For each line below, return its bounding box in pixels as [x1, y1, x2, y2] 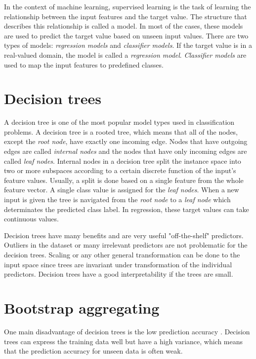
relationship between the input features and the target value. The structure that [4, 11, 247, 21]
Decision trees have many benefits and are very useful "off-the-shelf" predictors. [4, 230, 244, 240]
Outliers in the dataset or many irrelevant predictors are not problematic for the [4, 240, 248, 250]
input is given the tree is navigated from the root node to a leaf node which [4, 194, 231, 205]
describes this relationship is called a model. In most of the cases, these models [4, 21, 243, 31]
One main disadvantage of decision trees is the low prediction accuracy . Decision [4, 326, 250, 336]
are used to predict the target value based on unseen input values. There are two [4, 30, 249, 40]
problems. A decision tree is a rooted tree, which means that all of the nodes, [4, 126, 238, 137]
